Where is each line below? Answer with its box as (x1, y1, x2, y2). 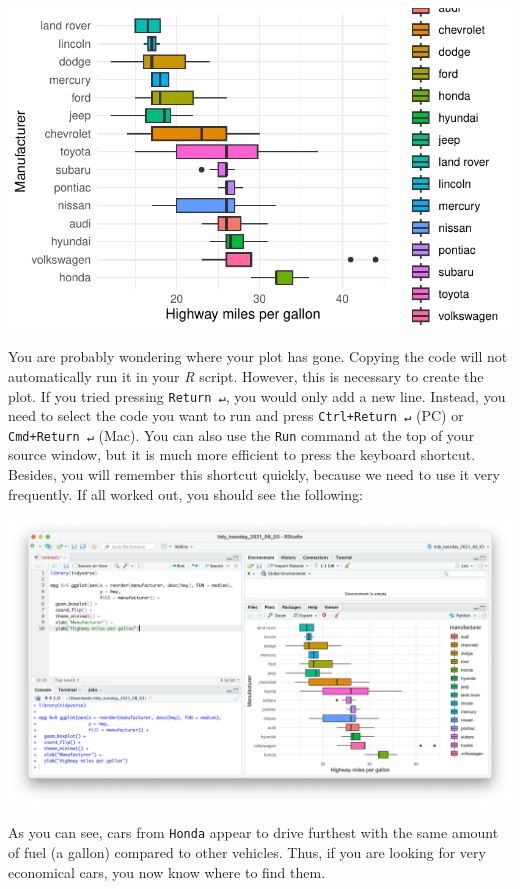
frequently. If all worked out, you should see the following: (8, 483, 363, 504)
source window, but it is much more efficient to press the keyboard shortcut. (8, 444, 476, 465)
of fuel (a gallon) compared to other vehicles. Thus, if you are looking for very (8, 841, 486, 862)
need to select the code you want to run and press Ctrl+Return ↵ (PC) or (8, 405, 464, 426)
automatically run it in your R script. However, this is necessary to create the (8, 365, 484, 386)
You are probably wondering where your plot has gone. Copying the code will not (8, 346, 508, 367)
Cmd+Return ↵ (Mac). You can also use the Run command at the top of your (8, 424, 475, 445)
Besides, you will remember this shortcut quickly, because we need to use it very (8, 464, 500, 485)
